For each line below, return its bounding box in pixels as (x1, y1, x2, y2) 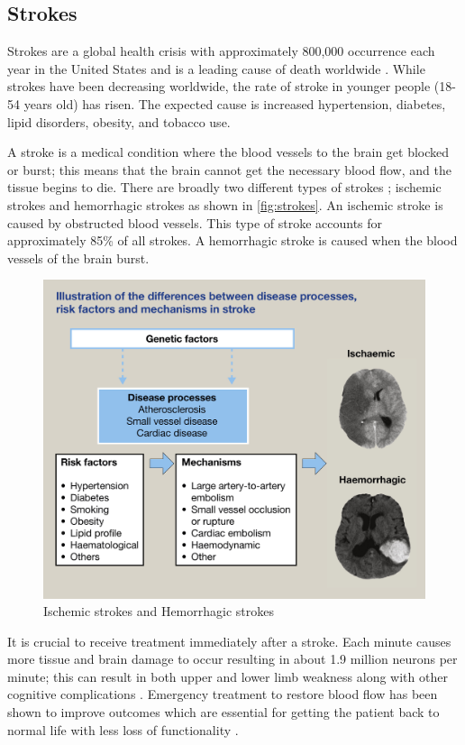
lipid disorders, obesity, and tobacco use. (7, 112, 231, 131)
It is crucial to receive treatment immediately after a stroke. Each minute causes (7, 631, 451, 650)
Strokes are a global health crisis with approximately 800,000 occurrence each (7, 41, 435, 60)
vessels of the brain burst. (7, 248, 150, 267)
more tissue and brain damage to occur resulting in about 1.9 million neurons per (7, 649, 458, 668)
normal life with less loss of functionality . (7, 720, 239, 739)
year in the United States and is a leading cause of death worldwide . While (7, 59, 425, 78)
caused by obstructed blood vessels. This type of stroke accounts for (7, 213, 383, 232)
